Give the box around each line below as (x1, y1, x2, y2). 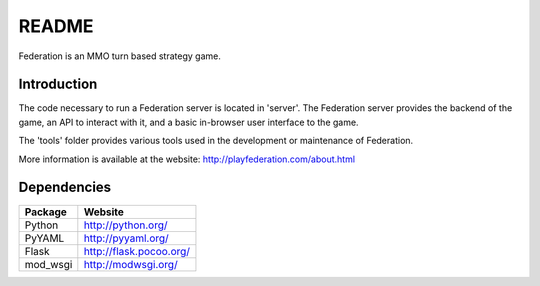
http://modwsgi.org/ (83, 257, 179, 271)
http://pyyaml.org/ (83, 231, 169, 245)
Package (24, 205, 67, 219)
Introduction (18, 76, 98, 93)
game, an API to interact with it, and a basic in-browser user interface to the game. (18, 116, 359, 128)
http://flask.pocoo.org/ (83, 244, 190, 258)
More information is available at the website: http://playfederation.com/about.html (18, 153, 355, 165)
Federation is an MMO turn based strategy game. (18, 50, 222, 62)
